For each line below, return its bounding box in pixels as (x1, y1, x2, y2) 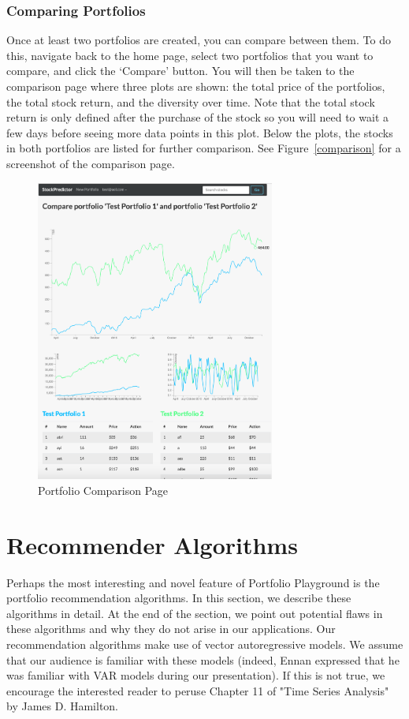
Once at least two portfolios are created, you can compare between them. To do (6, 32, 391, 48)
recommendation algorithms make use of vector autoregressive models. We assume (6, 635, 403, 652)
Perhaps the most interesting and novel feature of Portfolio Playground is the (6, 574, 380, 590)
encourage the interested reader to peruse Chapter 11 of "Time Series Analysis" (6, 682, 389, 698)
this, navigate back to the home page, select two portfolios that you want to (6, 47, 374, 63)
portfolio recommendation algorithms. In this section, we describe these (6, 590, 351, 606)
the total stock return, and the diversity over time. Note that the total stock (6, 93, 375, 110)
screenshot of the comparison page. (6, 155, 175, 171)
